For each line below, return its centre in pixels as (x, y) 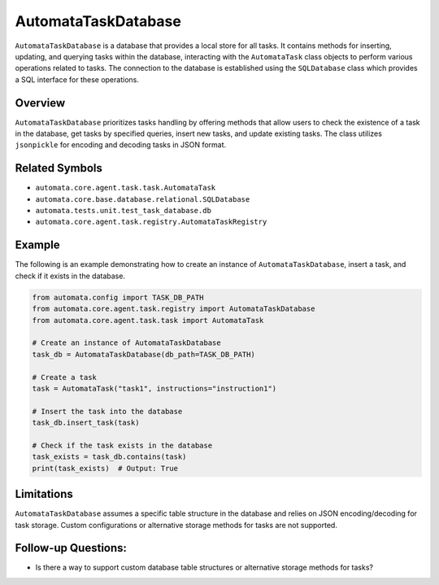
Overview (40, 103)
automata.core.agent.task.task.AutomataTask (126, 188)
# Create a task (65, 377)
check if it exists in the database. (70, 276)
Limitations (44, 494)
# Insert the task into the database (107, 411)
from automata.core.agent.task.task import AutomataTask (148, 320)
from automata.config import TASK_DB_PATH (118, 297)
